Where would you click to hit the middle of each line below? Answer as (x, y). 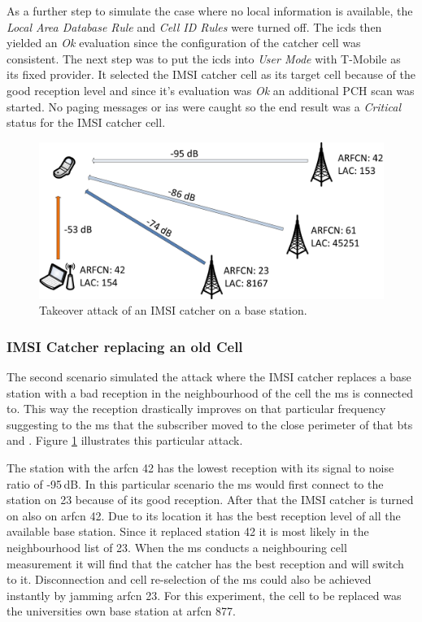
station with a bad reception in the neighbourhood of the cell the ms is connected (210, 392)
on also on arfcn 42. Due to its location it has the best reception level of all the (204, 515)
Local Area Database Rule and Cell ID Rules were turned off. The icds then (194, 26)
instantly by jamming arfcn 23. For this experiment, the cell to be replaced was (204, 595)
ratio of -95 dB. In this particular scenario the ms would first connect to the (195, 483)
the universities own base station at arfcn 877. (121, 611)
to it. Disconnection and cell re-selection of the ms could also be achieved (189, 579)
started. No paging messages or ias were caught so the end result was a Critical (204, 106)
